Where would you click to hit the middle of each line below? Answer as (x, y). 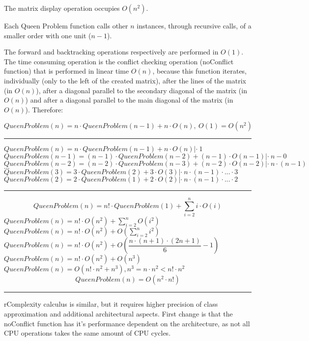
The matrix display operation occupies (62, 8)
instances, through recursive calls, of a (194, 26)
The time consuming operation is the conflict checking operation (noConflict (119, 61)
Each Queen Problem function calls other (66, 26)
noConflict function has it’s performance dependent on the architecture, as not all (127, 323)
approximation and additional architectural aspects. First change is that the (118, 314)
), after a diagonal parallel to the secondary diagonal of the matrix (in (141, 90)
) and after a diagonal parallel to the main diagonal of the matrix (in (129, 100)
